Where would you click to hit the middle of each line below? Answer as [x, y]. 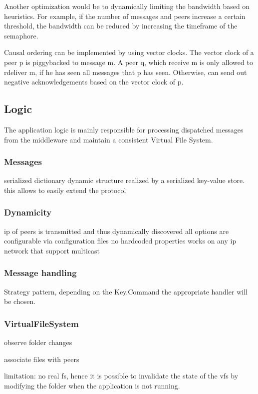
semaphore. [21, 35]
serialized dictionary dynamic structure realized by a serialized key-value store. [125, 180]
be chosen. [20, 301]
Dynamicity [28, 212]
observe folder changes [38, 342]
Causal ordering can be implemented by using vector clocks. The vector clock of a [129, 52]
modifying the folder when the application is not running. [92, 385]
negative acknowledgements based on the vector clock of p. [94, 82]
